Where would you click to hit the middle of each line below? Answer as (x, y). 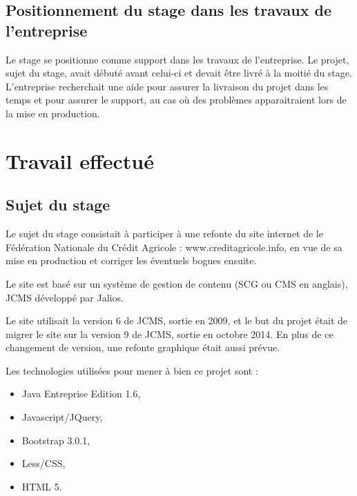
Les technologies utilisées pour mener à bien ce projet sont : (132, 370)
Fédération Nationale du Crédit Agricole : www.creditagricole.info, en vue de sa (174, 247)
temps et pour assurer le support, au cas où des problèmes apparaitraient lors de (176, 100)
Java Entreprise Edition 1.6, (81, 394)
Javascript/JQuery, (62, 417)
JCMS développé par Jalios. (65, 297)
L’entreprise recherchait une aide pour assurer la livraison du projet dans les (167, 86)
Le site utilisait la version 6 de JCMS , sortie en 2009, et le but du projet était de (177, 320)
